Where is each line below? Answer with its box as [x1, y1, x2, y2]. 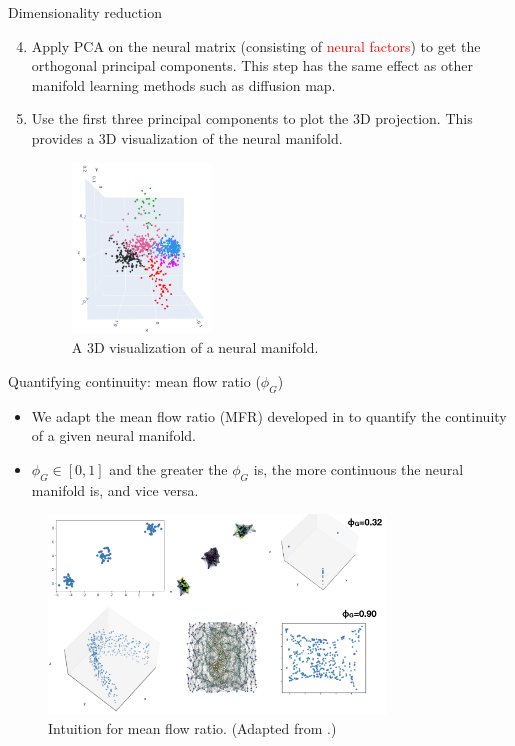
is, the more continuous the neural [253, 459, 464, 480]
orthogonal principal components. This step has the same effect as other [31, 55, 473, 76]
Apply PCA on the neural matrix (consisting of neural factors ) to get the [31, 35, 481, 56]
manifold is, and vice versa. [31, 479, 199, 500]
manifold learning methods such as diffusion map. [31, 74, 336, 95]
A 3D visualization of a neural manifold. [71, 337, 319, 358]
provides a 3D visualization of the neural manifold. [31, 127, 343, 148]
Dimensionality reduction [8, 2, 162, 22]
